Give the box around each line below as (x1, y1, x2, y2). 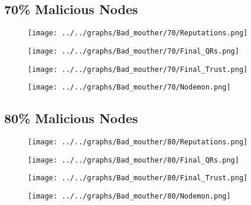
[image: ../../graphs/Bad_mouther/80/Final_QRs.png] (28, 156, 239, 164)
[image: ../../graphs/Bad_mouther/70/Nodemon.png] (28, 83, 231, 92)
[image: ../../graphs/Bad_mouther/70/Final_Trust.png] (28, 65, 248, 74)
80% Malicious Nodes (4, 109, 138, 127)
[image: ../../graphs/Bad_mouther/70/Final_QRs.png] (28, 47, 239, 55)
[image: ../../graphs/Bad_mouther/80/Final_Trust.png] (28, 174, 248, 183)
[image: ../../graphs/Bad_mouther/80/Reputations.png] (28, 138, 248, 147)
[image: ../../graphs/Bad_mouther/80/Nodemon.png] (28, 192, 231, 200)
